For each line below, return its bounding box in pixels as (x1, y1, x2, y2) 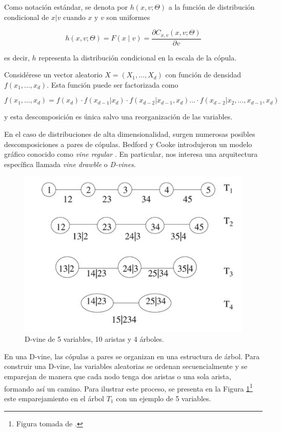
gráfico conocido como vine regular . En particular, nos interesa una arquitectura (4, 149, 258, 159)
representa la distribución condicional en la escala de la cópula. (38, 52, 237, 63)
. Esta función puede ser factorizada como (47, 79, 178, 90)
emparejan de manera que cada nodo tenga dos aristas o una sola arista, (4, 371, 231, 382)
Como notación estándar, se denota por (4, 2, 128, 12)
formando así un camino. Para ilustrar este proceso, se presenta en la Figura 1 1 (4, 381, 253, 394)
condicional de (4, 11, 49, 22)
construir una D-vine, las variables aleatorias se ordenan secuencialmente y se (4, 361, 248, 372)
